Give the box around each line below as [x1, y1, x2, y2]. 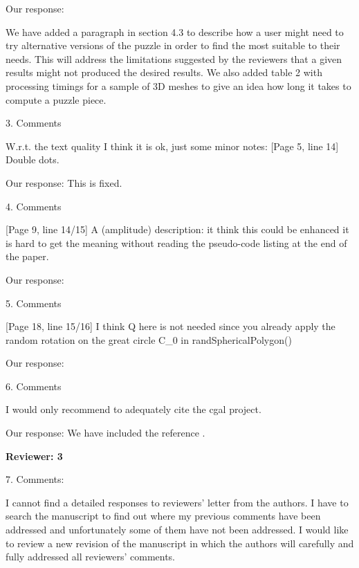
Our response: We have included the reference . [6, 425, 205, 440]
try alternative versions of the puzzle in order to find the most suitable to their [6, 38, 340, 53]
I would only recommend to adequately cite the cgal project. [6, 402, 261, 416]
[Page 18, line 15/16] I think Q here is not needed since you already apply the [6, 319, 335, 333]
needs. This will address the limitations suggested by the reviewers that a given [6, 51, 342, 66]
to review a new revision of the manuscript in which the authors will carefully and [6, 535, 354, 550]
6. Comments [6, 378, 62, 393]
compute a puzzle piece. [6, 92, 107, 107]
